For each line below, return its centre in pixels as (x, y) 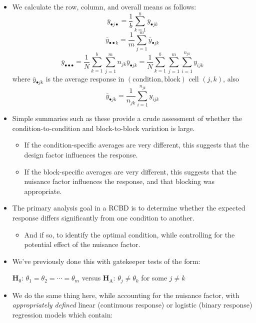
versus (91, 278)
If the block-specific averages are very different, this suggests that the (130, 171)
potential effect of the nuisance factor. (82, 244)
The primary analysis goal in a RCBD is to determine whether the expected (129, 208)
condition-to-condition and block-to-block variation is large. (103, 128)
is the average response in (85, 78)
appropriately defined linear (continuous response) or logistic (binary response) (132, 305)
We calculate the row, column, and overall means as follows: (104, 6)
